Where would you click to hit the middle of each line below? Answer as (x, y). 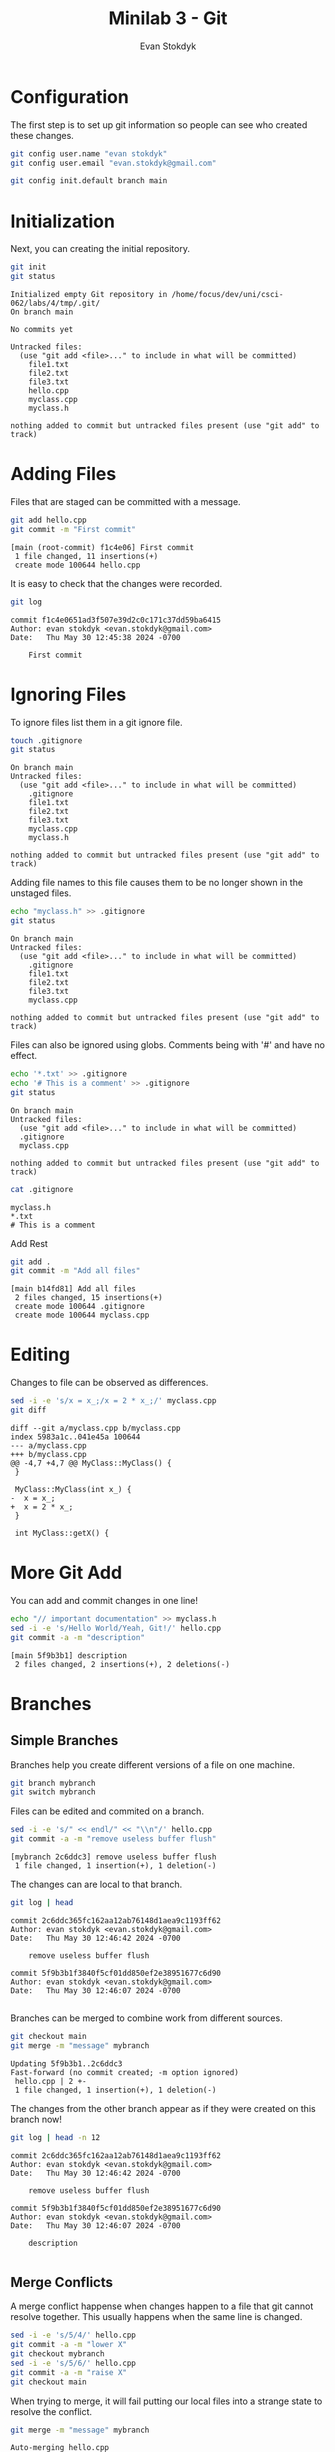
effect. (24, 1055)
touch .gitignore (46, 740)
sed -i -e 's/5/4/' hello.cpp (73, 2335)
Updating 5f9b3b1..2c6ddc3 (66, 2063)
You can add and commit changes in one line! (104, 1600)
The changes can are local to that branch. (96, 1884)
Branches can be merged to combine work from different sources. (146, 2018)
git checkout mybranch (57, 2354)
